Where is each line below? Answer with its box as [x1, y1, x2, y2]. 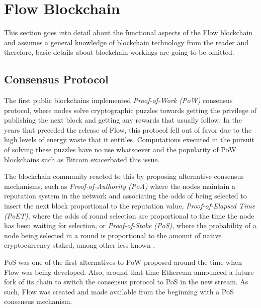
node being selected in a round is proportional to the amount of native [4, 230, 222, 240]
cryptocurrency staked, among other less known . [4, 240, 155, 250]
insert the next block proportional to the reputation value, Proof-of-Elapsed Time [4, 200, 255, 211]
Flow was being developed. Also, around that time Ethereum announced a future [4, 266, 254, 277]
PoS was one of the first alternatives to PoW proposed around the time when [4, 257, 242, 267]
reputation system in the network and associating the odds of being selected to [4, 190, 247, 201]
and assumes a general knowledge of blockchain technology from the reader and [4, 37, 249, 47]
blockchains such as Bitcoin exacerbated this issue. [4, 154, 160, 164]
